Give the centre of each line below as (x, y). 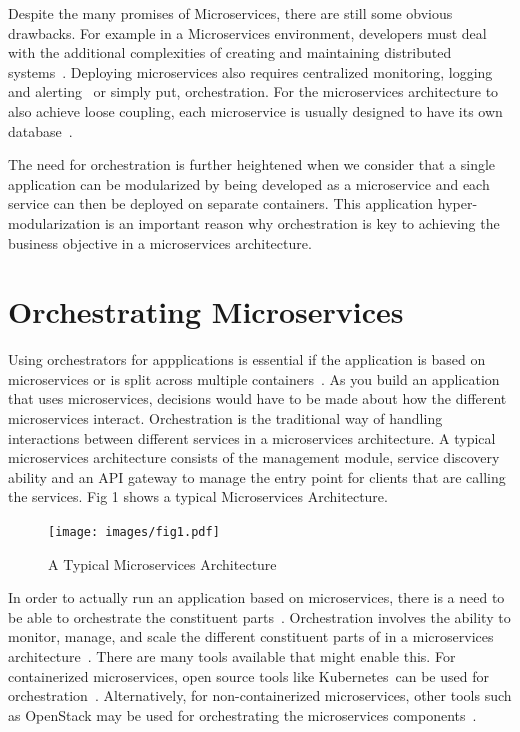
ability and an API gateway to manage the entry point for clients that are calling (257, 476)
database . (40, 130)
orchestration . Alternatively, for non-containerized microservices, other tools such (260, 695)
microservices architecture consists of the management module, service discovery (254, 457)
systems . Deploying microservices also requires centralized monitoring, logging (250, 71)
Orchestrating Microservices (206, 311)
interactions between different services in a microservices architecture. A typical (252, 437)
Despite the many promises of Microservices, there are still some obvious (230, 13)
